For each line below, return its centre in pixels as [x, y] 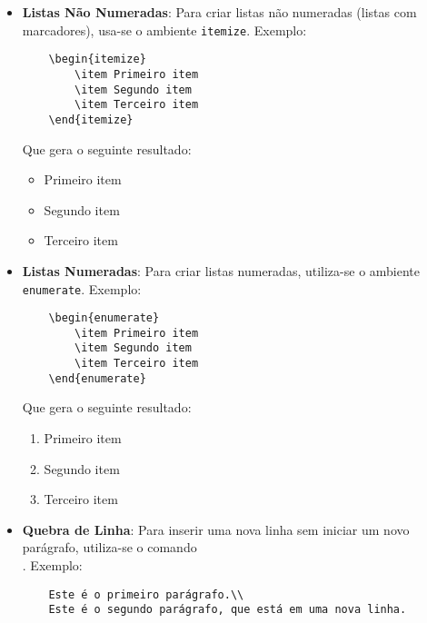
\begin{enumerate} [104, 318]
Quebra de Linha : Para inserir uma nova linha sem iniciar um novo [216, 529]
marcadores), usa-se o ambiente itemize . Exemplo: [164, 30]
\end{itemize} [91, 119]
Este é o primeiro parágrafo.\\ [146, 594]
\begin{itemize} [97, 59]
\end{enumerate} [97, 378]
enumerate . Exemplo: [82, 288]
